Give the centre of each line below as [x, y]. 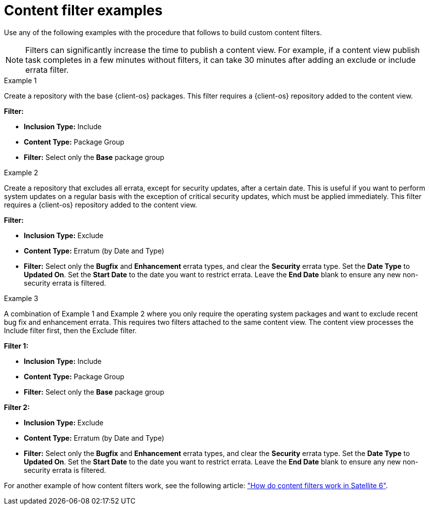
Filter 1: [16, 346]
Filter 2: [17, 407]
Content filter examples [83, 10]
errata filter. [47, 70]
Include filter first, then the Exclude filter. [70, 330]
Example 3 [21, 298]
